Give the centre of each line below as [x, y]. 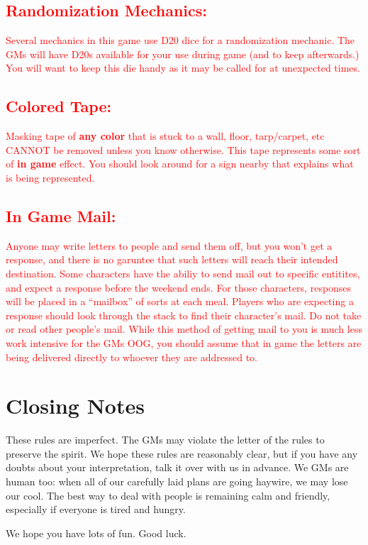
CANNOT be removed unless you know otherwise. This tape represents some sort [183, 149]
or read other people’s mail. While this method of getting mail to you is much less [184, 329]
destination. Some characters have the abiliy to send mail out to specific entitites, [183, 273]
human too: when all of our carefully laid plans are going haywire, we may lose [177, 481]
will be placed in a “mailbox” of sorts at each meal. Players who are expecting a [180, 301]
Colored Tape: [59, 106]
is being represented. [50, 177]
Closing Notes [75, 406]
